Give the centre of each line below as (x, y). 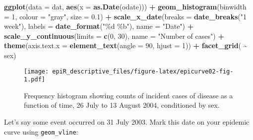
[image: (36, 71)
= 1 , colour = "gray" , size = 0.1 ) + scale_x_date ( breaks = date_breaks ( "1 (125, 16)
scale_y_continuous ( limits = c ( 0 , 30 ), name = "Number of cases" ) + (114, 35)
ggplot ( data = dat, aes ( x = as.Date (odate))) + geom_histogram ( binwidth (125, 6)
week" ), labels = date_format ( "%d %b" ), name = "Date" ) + (99, 26)
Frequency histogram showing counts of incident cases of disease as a (128, 95)
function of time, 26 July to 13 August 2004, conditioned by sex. (122, 105)
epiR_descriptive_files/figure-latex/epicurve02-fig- (143, 71)
